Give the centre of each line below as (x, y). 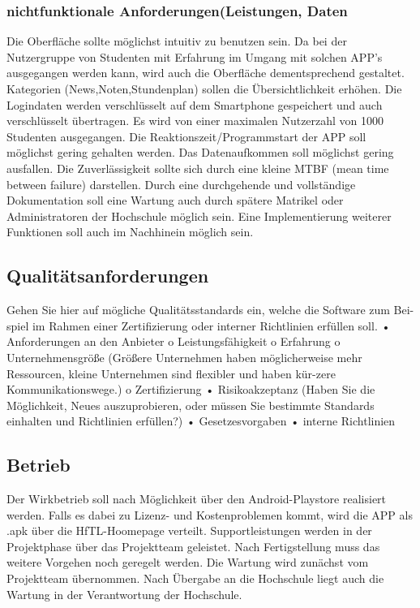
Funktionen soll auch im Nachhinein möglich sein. (130, 232)
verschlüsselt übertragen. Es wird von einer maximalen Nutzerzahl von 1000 (195, 121)
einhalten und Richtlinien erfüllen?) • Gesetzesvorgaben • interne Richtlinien (201, 421)
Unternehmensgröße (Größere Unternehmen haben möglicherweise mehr (184, 357)
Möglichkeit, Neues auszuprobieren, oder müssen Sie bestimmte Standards (191, 405)
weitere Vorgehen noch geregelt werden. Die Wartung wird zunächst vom (188, 562)
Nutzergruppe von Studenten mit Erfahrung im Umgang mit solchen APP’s (195, 56)
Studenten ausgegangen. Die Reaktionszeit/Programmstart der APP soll (186, 136)
